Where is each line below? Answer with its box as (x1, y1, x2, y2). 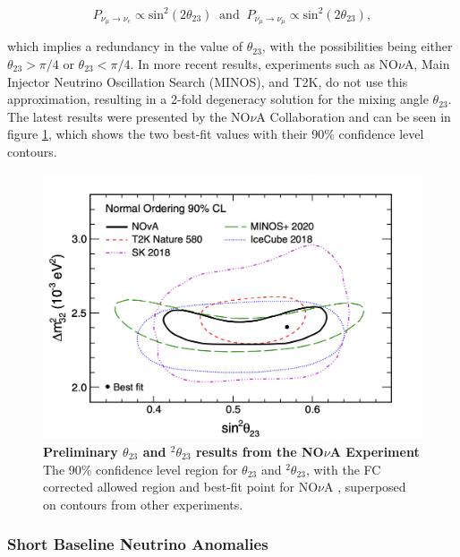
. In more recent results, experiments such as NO (130, 54, 398, 73)
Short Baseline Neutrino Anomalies (7, 533, 268, 555)
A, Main (404, 54, 450, 73)
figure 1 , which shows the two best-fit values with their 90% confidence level (7, 124, 424, 143)
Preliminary (43, 441, 118, 460)
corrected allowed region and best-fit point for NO (43, 477, 319, 496)
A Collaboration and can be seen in (256, 107, 451, 125)
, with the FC (306, 459, 381, 478)
